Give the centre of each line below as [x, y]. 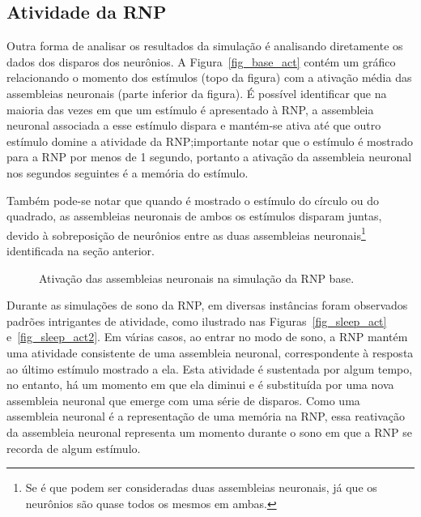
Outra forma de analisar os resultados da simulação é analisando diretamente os [205, 46]
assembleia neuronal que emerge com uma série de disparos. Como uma [183, 400]
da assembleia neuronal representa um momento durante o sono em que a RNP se [209, 432]
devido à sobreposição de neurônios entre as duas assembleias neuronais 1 [186, 233]
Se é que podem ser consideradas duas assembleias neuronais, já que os [201, 487]
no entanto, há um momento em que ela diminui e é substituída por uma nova [200, 385]
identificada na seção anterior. [81, 250]
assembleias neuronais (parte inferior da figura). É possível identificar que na [197, 93]
